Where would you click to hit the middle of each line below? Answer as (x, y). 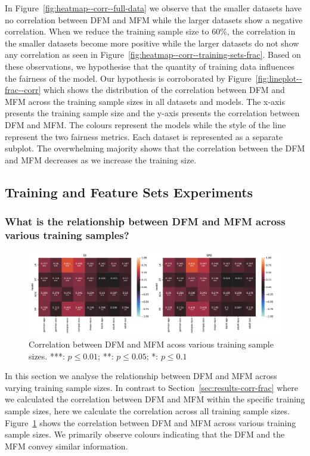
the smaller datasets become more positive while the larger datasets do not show (152, 43)
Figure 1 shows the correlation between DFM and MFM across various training (151, 422)
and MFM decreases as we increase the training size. (101, 159)
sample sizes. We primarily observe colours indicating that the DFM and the (145, 434)
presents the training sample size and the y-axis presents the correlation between (152, 113)
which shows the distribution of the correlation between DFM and (164, 90)
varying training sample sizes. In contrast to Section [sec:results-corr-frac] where (152, 387)
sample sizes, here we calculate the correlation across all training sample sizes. (147, 410)
